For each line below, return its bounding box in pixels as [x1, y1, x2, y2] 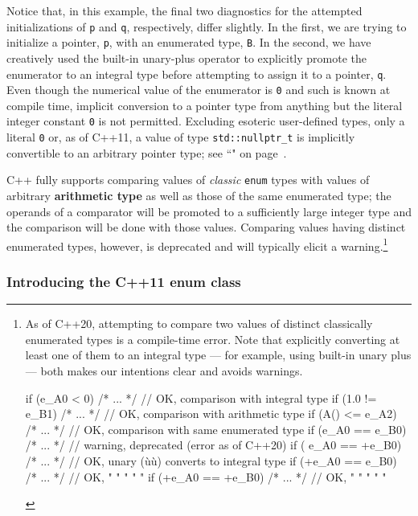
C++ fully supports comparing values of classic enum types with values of [6, 171, 370, 188]
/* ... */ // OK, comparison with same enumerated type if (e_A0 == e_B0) [25, 420, 407, 437]
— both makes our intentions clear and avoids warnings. [25, 362, 303, 379]
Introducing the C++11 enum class [6, 271, 241, 291]
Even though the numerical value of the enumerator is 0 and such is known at [6, 81, 391, 98]
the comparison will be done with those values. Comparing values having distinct [6, 219, 406, 235]
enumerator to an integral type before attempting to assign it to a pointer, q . [6, 65, 387, 82]
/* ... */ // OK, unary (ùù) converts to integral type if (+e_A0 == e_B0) [25, 452, 397, 469]
